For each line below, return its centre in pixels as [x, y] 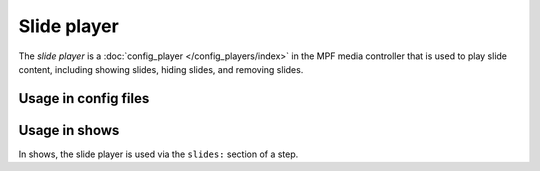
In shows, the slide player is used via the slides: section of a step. [158, 154]
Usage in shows [69, 130]
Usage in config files [84, 98]
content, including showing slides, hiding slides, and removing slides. [161, 69]
